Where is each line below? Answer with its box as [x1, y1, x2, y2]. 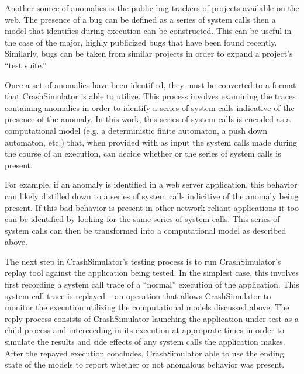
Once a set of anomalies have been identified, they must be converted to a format [5, 78, 296, 91]
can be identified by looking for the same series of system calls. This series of [5, 213, 280, 225]
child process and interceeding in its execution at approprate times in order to [5, 324, 285, 336]
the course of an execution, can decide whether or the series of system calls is [5, 147, 281, 160]
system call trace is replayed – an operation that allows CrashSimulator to [5, 289, 271, 302]
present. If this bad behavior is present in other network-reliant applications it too [5, 201, 299, 213]
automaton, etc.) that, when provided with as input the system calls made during [5, 136, 298, 148]
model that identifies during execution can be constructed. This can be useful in [5, 25, 292, 37]
